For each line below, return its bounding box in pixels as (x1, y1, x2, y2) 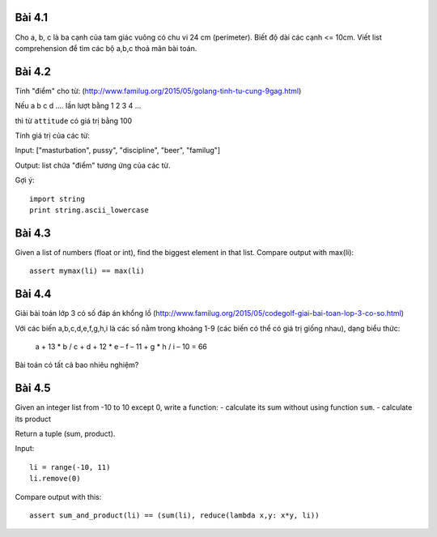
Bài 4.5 (15, 381, 52, 395)
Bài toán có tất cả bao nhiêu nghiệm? (15, 360, 139, 370)
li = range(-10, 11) (29, 462, 111, 471)
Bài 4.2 (15, 65, 52, 79)
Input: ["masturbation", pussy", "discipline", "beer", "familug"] (15, 146, 221, 156)
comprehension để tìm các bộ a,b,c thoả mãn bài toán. (15, 43, 197, 53)
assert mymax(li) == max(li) (29, 266, 145, 275)
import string (29, 194, 85, 203)
